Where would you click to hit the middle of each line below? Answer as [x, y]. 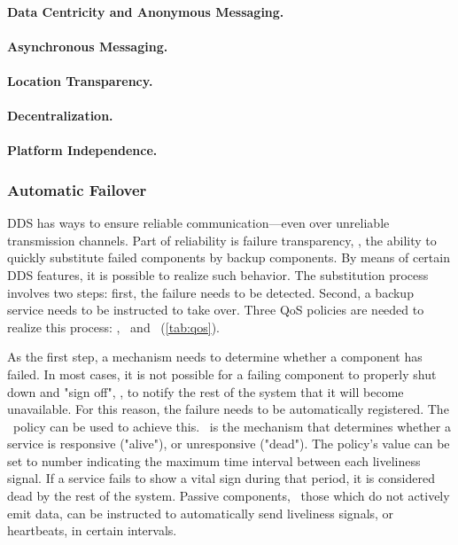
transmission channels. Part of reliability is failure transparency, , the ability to [222, 240]
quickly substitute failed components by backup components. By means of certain [229, 257]
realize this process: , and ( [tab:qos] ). [113, 327]
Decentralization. [60, 116]
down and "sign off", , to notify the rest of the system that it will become [206, 391]
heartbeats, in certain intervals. [92, 530]
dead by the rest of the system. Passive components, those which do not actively [229, 496]
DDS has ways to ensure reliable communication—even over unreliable [198, 223]
